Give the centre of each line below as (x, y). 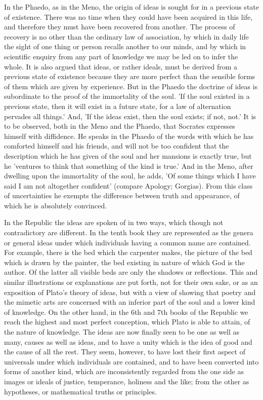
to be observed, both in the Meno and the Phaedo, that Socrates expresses (120, 126)
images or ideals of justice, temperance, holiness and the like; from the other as (127, 381)
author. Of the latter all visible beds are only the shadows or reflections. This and (131, 272)
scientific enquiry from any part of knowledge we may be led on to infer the (121, 56)
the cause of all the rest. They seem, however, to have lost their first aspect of (125, 352)
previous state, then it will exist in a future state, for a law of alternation (118, 106)
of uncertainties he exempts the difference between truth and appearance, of (122, 195)
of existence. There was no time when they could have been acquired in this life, (128, 16)
